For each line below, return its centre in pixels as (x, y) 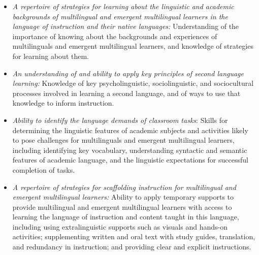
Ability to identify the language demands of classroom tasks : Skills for (120, 120)
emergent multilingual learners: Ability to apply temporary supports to (123, 197)
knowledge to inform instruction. (63, 103)
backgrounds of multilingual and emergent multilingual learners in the (120, 16)
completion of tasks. (44, 169)
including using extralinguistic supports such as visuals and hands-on (120, 226)
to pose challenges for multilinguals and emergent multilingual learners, (123, 140)
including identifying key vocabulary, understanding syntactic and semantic (130, 150)
